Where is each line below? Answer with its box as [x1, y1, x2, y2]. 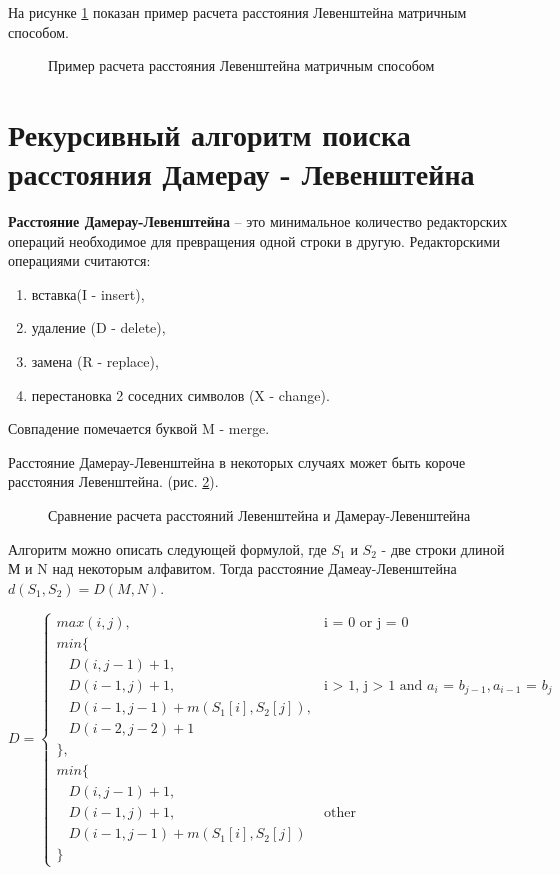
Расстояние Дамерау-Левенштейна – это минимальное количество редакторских [8, 211, 508, 232]
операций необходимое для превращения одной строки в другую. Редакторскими [8, 230, 500, 251]
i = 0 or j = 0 [324, 615, 409, 630]
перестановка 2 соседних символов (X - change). [31, 384, 330, 405]
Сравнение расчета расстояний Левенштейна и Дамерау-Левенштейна [48, 505, 471, 526]
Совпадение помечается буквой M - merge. [8, 418, 270, 439]
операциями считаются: [8, 250, 151, 271]
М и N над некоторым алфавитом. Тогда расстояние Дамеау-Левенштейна [8, 558, 457, 579]
